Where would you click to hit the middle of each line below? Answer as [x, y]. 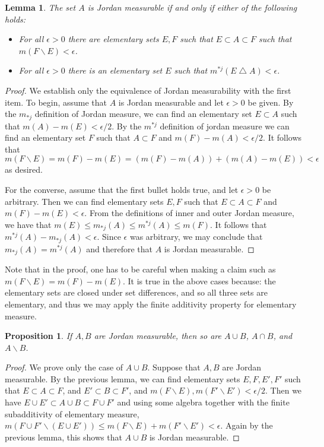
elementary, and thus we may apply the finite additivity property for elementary [151, 304]
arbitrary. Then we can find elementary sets [84, 201]
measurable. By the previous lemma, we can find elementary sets [123, 378]
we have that [28, 224]
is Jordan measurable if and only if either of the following [192, 7]
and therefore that [120, 248]
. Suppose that [174, 367]
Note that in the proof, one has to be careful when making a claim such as [140, 269]
